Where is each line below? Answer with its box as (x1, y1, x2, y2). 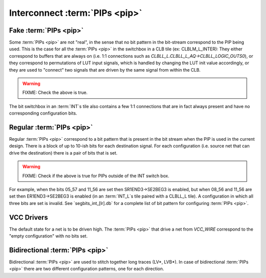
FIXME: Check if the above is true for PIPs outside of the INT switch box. (22, 173, 169, 179)
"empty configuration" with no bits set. (9, 233, 88, 239)
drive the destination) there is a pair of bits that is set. (9, 150, 118, 156)
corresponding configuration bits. (9, 110, 77, 116)
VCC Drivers (9, 213, 48, 222)
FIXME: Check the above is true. (22, 89, 88, 96)
